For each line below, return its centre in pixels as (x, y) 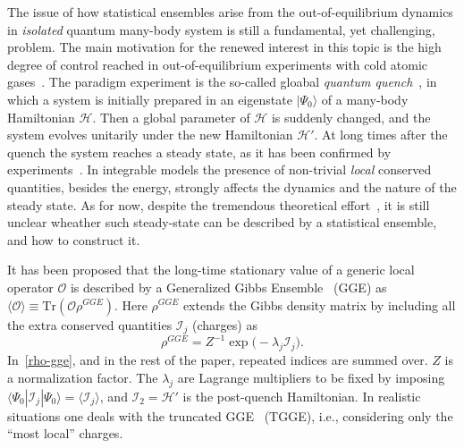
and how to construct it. (74, 239)
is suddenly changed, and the (351, 117)
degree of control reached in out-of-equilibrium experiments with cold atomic (218, 64)
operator (30, 287)
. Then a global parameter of (171, 117)
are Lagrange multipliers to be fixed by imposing (311, 377)
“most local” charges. (65, 433)
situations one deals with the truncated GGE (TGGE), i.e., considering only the (230, 415)
